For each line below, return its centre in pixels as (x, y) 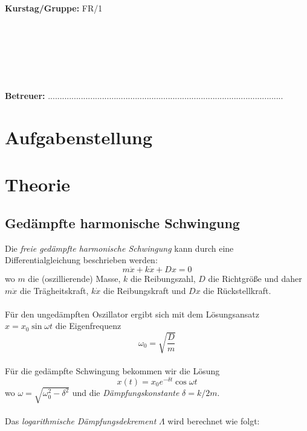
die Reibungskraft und (144, 290)
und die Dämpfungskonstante (126, 393)
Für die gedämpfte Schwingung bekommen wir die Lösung (112, 371)
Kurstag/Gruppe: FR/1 (54, 8)
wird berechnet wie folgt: (214, 421)
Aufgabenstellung (79, 137)
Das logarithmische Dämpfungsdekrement (81, 421)
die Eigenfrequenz (88, 326)
